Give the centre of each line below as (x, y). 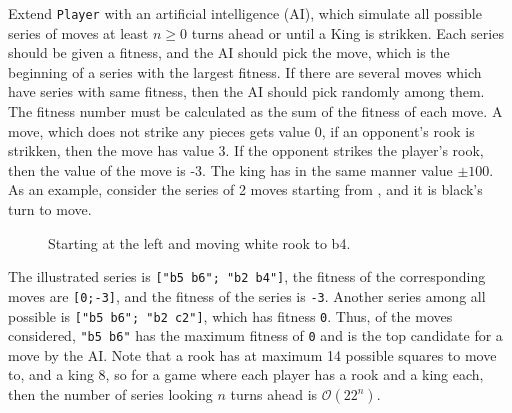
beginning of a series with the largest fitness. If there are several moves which (245, 71)
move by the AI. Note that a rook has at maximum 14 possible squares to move (252, 354)
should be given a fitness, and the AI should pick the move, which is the (229, 52)
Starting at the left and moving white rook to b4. (199, 242)
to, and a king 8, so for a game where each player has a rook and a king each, (246, 374)
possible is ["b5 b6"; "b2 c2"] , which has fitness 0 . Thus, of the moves (230, 315)
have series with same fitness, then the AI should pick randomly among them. (246, 91)
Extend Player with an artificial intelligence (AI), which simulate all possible (245, 13)
